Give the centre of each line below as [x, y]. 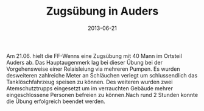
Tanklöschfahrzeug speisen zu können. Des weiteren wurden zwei [90, 82]
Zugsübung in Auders [102, 11]
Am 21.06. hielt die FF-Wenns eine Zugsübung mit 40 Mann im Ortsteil [94, 56]
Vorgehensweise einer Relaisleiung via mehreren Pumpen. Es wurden [93, 69]
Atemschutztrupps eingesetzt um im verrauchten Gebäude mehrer [90, 88]
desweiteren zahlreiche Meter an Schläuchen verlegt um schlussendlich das [102, 75]
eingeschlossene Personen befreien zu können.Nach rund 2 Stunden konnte [102, 95]
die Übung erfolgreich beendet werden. [56, 101]
